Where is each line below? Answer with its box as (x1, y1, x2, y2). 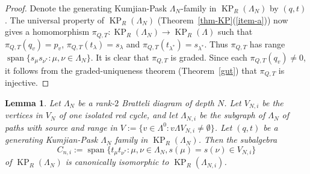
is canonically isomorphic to (65, 155, 169, 168)
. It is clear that (90, 50, 149, 63)
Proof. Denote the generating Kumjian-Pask (5, 2, 167, 14)
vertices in (5, 109, 43, 121)
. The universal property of (5, 13, 105, 26)
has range (249, 37, 285, 50)
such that (217, 25, 253, 38)
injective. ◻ (5, 76, 49, 89)
